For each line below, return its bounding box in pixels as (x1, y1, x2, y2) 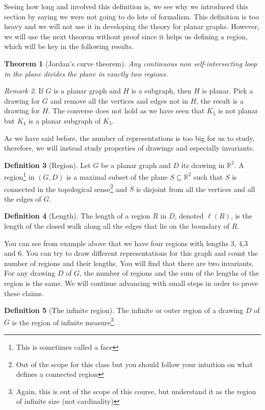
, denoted (174, 210, 204, 221)
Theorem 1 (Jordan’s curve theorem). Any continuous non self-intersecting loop (4, 58, 257, 68)
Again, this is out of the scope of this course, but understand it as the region (16, 385, 256, 396)
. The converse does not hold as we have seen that (48, 105, 205, 116)
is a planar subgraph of (28, 115, 101, 126)
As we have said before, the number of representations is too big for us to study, (4, 132, 255, 143)
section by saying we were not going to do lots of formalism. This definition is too (4, 11, 259, 21)
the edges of (4, 193, 41, 204)
